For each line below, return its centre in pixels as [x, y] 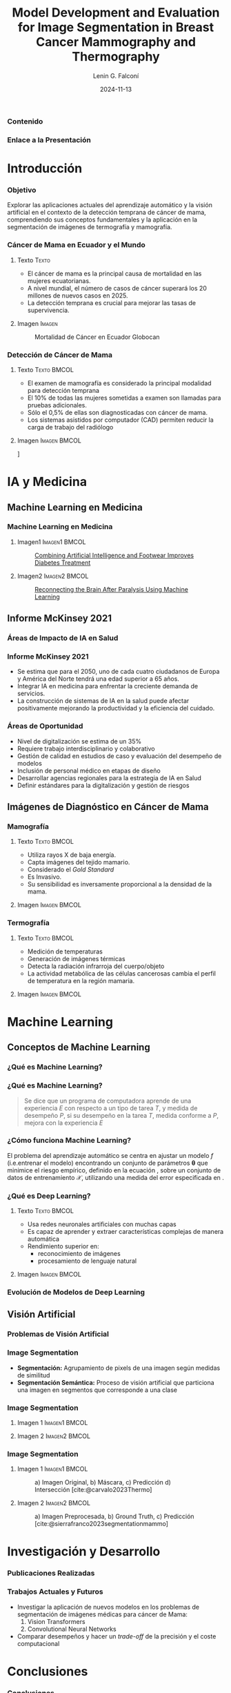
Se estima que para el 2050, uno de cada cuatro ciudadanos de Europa [118, 672]
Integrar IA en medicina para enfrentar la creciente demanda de [108, 686]
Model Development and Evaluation [116, 13]
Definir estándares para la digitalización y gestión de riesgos [103, 785]
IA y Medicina [47, 482]
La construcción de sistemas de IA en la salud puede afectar [103, 701]
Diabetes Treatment [62, 562]
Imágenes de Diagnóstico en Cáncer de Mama [108, 807]
